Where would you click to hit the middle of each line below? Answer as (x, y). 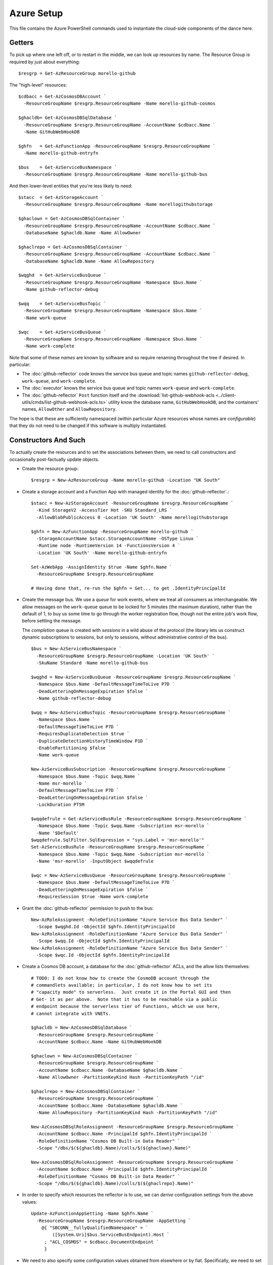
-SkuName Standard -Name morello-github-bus (92, 663)
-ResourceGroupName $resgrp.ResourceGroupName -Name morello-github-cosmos (120, 103)
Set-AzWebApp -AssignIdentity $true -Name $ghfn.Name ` (102, 567)
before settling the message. (52, 621)
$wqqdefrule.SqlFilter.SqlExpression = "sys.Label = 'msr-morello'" (118, 840)
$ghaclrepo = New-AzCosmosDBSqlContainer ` (86, 1091)
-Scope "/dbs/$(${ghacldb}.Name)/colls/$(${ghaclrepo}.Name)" (115, 1183)
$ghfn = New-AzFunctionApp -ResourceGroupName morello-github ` (112, 532)
